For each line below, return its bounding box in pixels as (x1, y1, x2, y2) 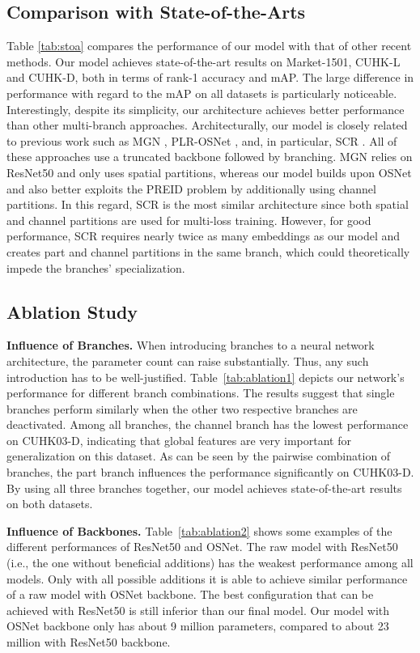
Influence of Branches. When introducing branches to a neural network (6, 337, 375, 354)
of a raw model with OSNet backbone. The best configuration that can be (6, 586, 374, 603)
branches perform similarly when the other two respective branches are (6, 400, 358, 417)
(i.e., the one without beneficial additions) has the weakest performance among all (6, 554, 414, 571)
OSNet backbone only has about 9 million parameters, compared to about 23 (6, 617, 389, 634)
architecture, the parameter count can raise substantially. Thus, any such (6, 352, 369, 369)
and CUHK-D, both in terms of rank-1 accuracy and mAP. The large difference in (6, 69, 414, 86)
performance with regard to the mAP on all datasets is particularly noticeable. (6, 84, 397, 101)
